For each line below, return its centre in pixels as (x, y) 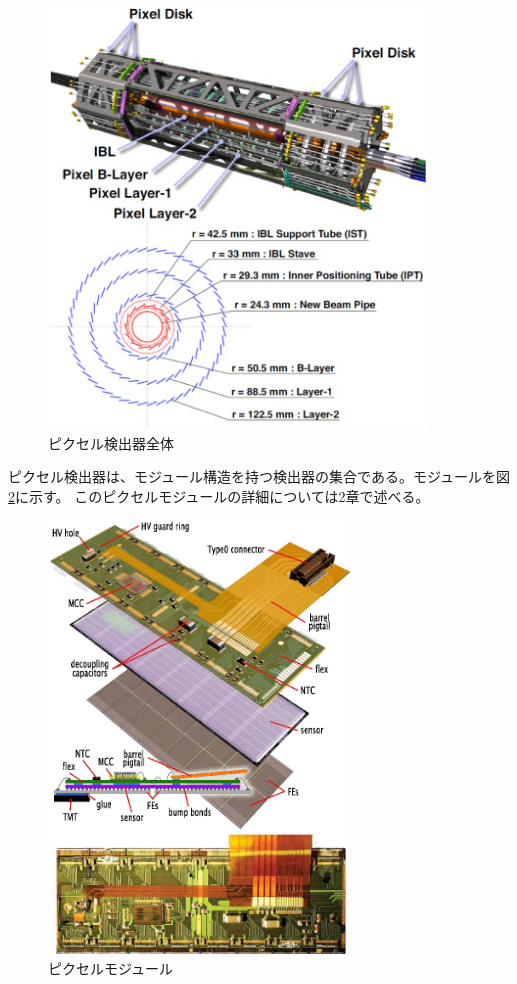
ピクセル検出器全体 (111, 442)
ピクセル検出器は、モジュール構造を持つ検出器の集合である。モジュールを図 (259, 476)
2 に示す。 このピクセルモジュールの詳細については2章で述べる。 (219, 495)
